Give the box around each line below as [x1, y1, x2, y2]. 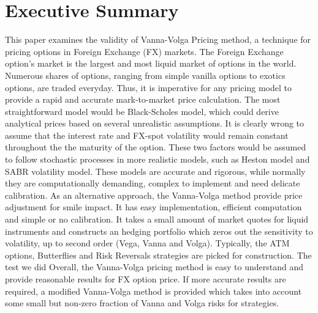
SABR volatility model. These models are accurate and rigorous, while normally [5, 164, 306, 177]
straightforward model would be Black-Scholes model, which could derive [5, 105, 279, 117]
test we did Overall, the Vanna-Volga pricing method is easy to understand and [5, 260, 303, 273]
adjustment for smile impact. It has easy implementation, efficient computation [5, 201, 302, 213]
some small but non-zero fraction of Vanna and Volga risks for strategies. [5, 296, 279, 309]
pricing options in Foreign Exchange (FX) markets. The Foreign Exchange [5, 45, 284, 57]
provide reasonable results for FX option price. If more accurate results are [5, 273, 286, 285]
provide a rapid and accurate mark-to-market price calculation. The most [5, 93, 281, 106]
